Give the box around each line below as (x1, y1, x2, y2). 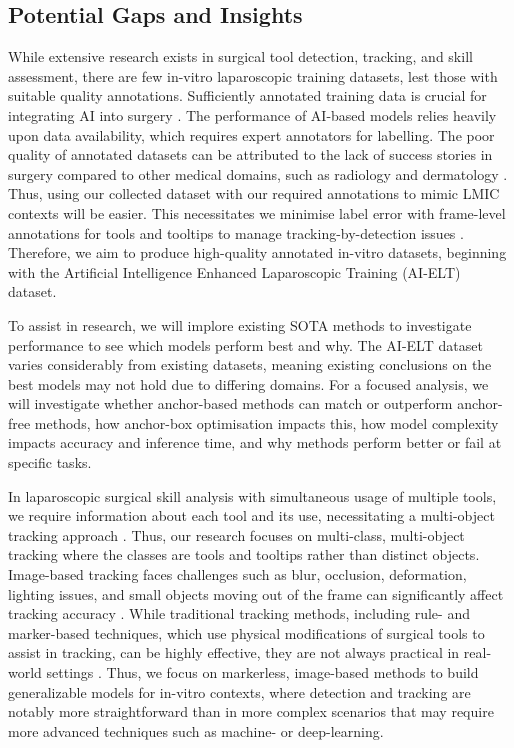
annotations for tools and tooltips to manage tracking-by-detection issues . (8, 222, 464, 243)
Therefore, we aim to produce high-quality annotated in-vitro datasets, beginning (8, 242, 507, 263)
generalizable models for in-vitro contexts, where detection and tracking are (8, 681, 471, 702)
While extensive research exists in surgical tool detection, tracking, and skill (8, 46, 473, 67)
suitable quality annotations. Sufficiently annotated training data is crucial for (8, 85, 487, 106)
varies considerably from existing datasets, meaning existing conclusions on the (8, 354, 492, 375)
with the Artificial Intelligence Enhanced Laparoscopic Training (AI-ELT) (8, 261, 461, 282)
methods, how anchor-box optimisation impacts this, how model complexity (34, 412, 499, 433)
